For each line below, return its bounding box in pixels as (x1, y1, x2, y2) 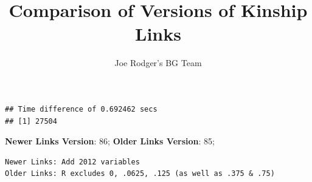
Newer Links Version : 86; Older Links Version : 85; (5, 135, 215, 147)
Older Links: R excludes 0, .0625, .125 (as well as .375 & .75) (5, 169, 275, 178)
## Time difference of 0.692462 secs (5, 104, 158, 113)
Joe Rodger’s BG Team (114, 56, 202, 69)
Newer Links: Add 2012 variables (5, 157, 140, 166)
